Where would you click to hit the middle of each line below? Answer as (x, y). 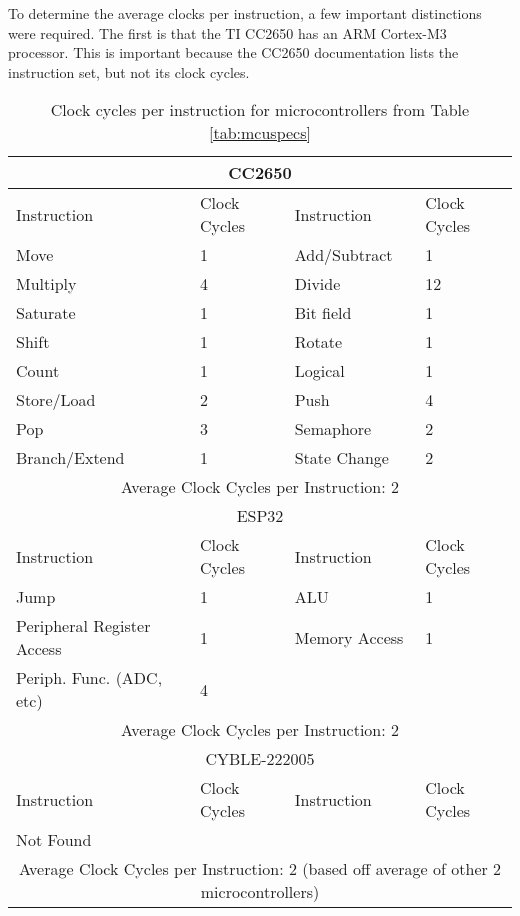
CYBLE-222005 (260, 759)
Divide (317, 284)
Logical (319, 371)
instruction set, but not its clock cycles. (129, 71)
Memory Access (349, 637)
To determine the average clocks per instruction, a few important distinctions (245, 13)
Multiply (46, 284)
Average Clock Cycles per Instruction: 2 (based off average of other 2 (260, 869)
